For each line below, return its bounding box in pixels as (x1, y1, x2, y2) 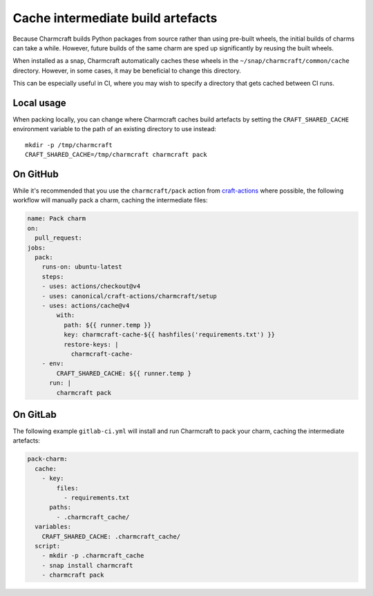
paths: (49, 503, 72, 511)
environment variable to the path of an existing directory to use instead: (12, 125, 217, 133)
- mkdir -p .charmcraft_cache (41, 552, 144, 559)
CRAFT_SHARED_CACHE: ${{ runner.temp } (56, 369, 191, 377)
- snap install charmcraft (41, 561, 134, 569)
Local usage (12, 97, 66, 108)
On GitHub (12, 169, 59, 180)
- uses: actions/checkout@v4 (41, 282, 141, 290)
